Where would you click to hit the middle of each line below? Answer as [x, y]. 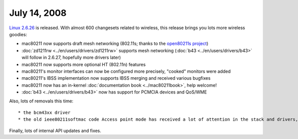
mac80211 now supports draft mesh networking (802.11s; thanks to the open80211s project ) [115, 44]
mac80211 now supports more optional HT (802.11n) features [84, 64]
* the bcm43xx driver [44, 112]
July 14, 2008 [38, 13]
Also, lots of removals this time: [41, 101]
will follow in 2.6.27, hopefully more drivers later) [71, 57]
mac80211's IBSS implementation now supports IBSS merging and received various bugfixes [116, 78]
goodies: [18, 34]
